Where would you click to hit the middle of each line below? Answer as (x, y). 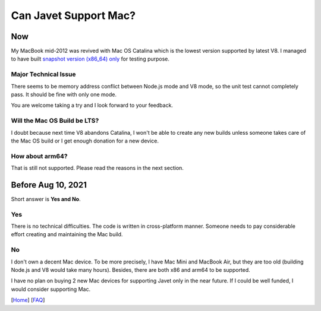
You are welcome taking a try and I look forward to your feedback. (92, 105)
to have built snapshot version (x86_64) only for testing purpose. (90, 59)
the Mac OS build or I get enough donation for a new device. (85, 141)
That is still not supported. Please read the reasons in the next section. (97, 168)
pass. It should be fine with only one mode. (64, 94)
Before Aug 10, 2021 (49, 185)
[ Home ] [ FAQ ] (28, 300)
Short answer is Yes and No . (46, 199)
